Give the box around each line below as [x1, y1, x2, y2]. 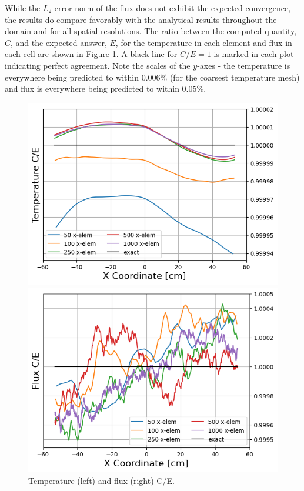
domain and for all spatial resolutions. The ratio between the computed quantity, [5, 25, 297, 37]
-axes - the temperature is [197, 59, 290, 71]
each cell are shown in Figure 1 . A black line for [5, 48, 178, 60]
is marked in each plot [213, 48, 294, 60]
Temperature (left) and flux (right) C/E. [28, 474, 175, 486]
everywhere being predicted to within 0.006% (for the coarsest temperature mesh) [5, 71, 300, 83]
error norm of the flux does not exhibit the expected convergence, [54, 2, 291, 14]
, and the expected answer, [11, 36, 107, 48]
